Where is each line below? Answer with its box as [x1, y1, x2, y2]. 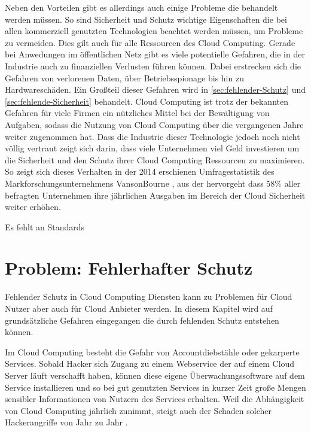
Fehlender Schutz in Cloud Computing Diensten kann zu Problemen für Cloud [5, 290, 292, 303]
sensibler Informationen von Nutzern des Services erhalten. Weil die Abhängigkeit [5, 393, 304, 405]
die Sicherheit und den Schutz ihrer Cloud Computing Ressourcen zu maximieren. [5, 153, 305, 166]
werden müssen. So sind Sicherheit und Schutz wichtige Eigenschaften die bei [5, 13, 287, 25]
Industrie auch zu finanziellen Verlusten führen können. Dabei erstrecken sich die [5, 59, 301, 72]
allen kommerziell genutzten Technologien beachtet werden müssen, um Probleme [5, 25, 303, 37]
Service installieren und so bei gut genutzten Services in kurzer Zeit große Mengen [5, 381, 306, 393]
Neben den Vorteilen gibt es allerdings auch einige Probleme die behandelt [5, 1, 278, 13]
